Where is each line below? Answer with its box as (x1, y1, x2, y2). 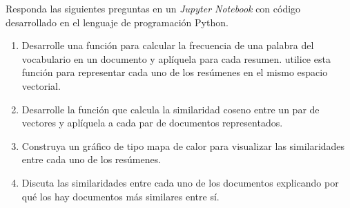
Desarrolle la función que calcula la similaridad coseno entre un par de (21, 102, 320, 116)
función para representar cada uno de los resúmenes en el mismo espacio (21, 65, 328, 79)
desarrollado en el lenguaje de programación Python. (6, 15, 229, 29)
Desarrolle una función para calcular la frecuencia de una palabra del (21, 38, 314, 53)
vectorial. (21, 78, 61, 93)
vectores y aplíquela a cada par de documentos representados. (21, 115, 283, 130)
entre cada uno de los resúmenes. (21, 152, 162, 167)
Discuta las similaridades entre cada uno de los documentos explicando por (21, 175, 339, 189)
